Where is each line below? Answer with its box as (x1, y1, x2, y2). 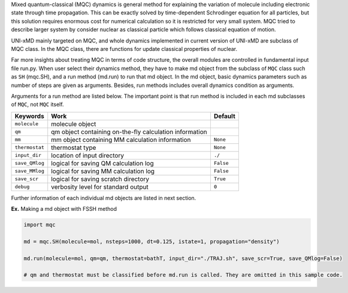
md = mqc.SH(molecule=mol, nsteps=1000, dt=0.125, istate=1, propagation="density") (23, 238, 280, 245)
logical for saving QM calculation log (51, 159, 154, 167)
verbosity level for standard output (51, 183, 149, 191)
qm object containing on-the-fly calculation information (51, 128, 207, 136)
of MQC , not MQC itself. (11, 101, 64, 108)
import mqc (23, 222, 56, 228)
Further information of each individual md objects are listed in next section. (11, 194, 196, 201)
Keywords (14, 111, 44, 120)
